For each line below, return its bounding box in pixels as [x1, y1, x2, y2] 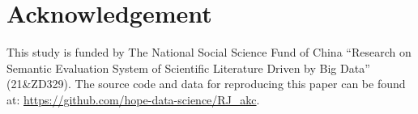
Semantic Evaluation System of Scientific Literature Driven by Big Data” [6, 59, 370, 76]
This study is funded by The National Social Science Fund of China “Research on [6, 44, 412, 61]
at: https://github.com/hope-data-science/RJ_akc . [6, 91, 260, 108]
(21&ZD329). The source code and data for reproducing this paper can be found [6, 75, 406, 92]
